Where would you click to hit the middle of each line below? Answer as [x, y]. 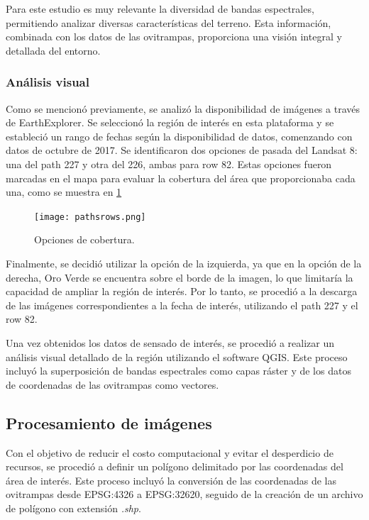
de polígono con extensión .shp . [73, 508]
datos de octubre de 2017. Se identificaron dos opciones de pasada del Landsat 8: [182, 150]
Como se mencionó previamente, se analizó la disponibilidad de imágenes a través [183, 108]
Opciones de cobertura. [84, 239]
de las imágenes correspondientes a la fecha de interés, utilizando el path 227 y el [182, 305]
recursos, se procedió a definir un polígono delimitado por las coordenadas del [175, 466]
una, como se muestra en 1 [64, 192]
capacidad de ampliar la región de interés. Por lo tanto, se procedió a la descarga [182, 291]
